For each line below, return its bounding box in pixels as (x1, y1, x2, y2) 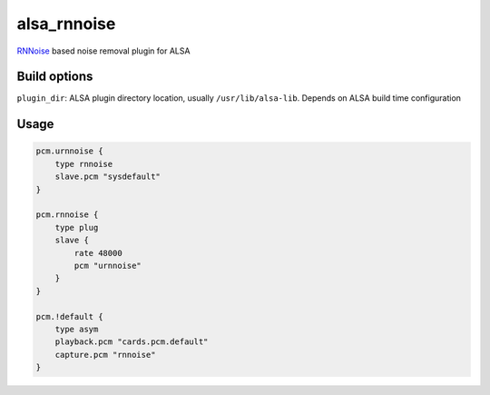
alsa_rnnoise (16, 14, 116, 34)
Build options (16, 69, 93, 84)
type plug (54, 222, 99, 232)
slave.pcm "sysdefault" (54, 172, 161, 182)
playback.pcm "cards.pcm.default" (54, 337, 209, 347)
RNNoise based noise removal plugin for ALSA (16, 45, 191, 56)
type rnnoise (54, 159, 113, 169)
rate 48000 (73, 248, 122, 258)
